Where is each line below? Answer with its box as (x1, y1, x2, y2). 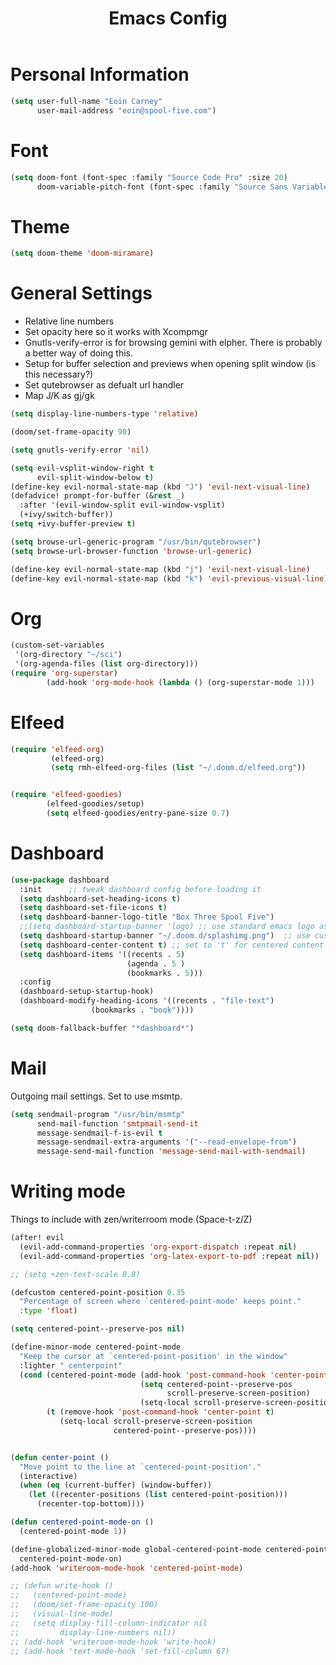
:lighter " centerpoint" (19, 1360, 123, 1371)
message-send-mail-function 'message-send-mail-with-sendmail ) (36, 1147, 307, 1157)
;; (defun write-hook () (10, 1581, 114, 1591)
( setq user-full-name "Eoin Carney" (10, 96, 163, 106)
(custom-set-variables (10, 640, 105, 651)
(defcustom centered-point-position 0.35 (10, 1287, 186, 1297)
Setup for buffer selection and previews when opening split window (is (24, 358, 317, 370)
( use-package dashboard (10, 875, 110, 885)
